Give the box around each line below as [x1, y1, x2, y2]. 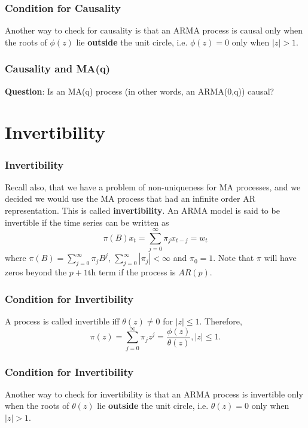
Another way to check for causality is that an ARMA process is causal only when [5, 24, 303, 37]
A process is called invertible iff [5, 314, 120, 327]
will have [264, 251, 297, 264]
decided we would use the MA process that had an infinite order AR [5, 192, 255, 205]
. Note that [213, 251, 254, 264]
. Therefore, [199, 314, 242, 327]
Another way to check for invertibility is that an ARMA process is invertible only [5, 387, 303, 400]
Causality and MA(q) [5, 61, 111, 76]
